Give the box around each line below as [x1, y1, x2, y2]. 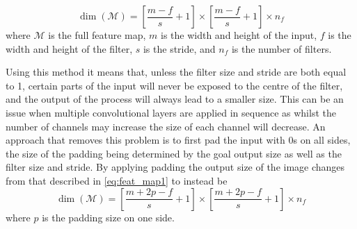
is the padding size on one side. [42, 210, 175, 224]
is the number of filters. [231, 41, 332, 56]
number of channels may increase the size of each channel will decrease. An [6, 119, 326, 133]
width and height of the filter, [6, 41, 133, 56]
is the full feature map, [48, 28, 146, 42]
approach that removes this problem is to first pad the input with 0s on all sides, [6, 133, 351, 147]
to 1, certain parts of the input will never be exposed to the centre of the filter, [6, 78, 343, 92]
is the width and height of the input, [160, 28, 317, 42]
